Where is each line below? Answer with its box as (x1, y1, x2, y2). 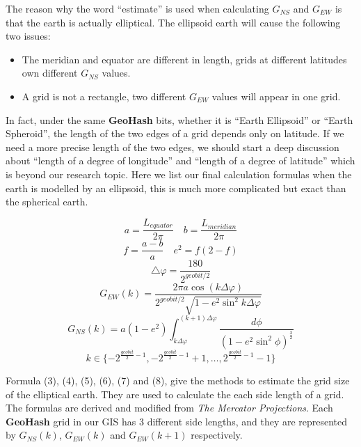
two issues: (6, 29, 51, 43)
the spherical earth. (6, 194, 88, 209)
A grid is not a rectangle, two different (22, 88, 186, 103)
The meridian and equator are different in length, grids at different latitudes (22, 52, 347, 66)
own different (22, 65, 78, 80)
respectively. (191, 428, 243, 442)
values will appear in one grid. (211, 88, 341, 103)
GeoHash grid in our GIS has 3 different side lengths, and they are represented (6, 414, 348, 428)
